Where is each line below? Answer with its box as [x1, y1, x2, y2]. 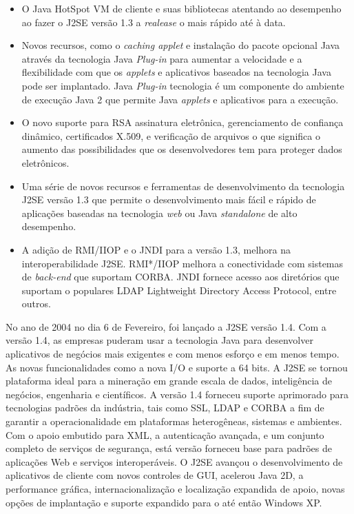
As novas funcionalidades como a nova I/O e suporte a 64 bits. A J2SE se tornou [6, 360, 348, 374]
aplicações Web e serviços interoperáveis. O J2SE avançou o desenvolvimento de [6, 454, 343, 469]
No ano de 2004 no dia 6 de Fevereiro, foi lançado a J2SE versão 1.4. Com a [6, 319, 326, 333]
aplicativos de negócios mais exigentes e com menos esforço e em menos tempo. [6, 347, 340, 361]
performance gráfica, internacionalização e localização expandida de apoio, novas [6, 482, 345, 495]
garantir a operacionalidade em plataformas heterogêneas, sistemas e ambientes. [6, 414, 342, 429]
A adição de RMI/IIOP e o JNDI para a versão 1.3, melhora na [21, 242, 291, 256]
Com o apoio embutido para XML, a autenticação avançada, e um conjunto [6, 427, 324, 442]
